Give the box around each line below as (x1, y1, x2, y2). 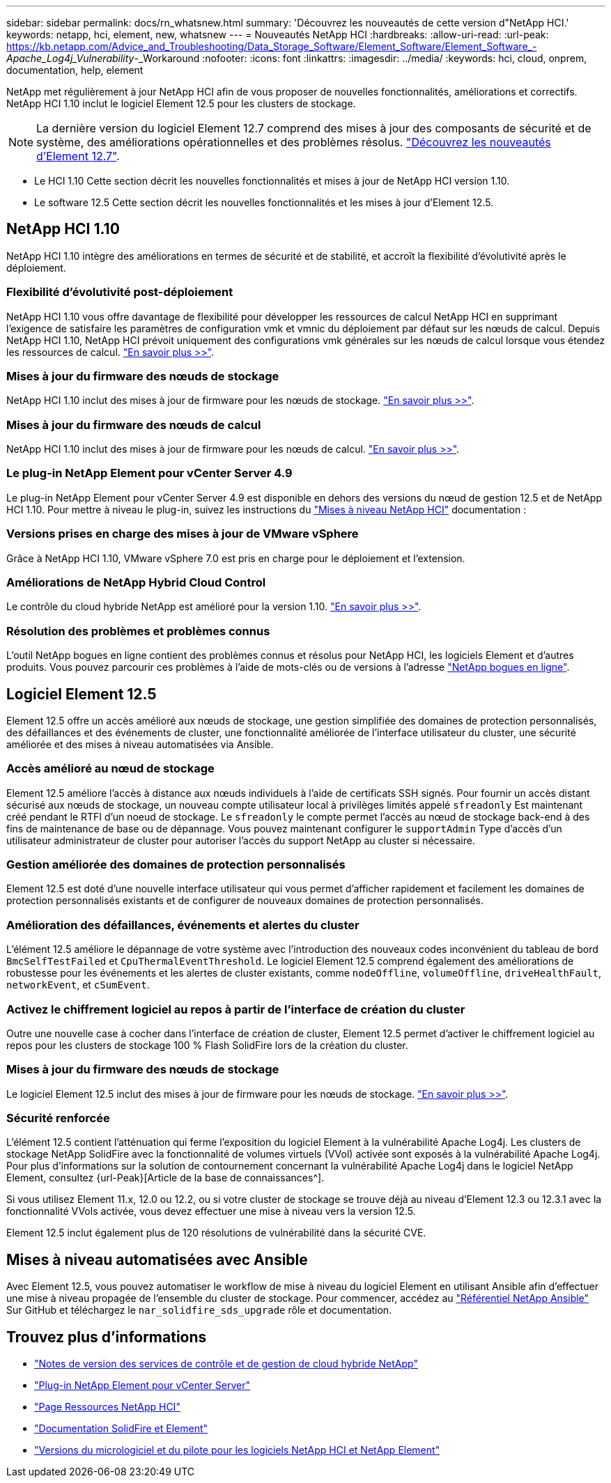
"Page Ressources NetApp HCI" (34, 1401, 180, 1413)
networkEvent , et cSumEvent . (6, 979, 150, 991)
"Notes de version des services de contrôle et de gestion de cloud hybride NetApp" (34, 1358, 418, 1370)
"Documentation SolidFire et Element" (34, 1422, 208, 1435)
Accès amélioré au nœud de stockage (6, 761, 215, 776)
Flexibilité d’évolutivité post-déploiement (6, 285, 233, 300)
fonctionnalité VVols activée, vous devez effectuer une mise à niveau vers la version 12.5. (6, 1205, 416, 1218)
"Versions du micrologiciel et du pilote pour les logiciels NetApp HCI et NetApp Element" (34, 1444, 440, 1457)
